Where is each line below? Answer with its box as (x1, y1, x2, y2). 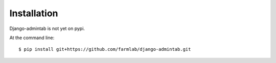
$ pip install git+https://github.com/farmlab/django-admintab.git (18, 46, 191, 52)
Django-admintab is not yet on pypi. (9, 25, 85, 31)
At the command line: (9, 35, 55, 41)
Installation (9, 8, 58, 19)
